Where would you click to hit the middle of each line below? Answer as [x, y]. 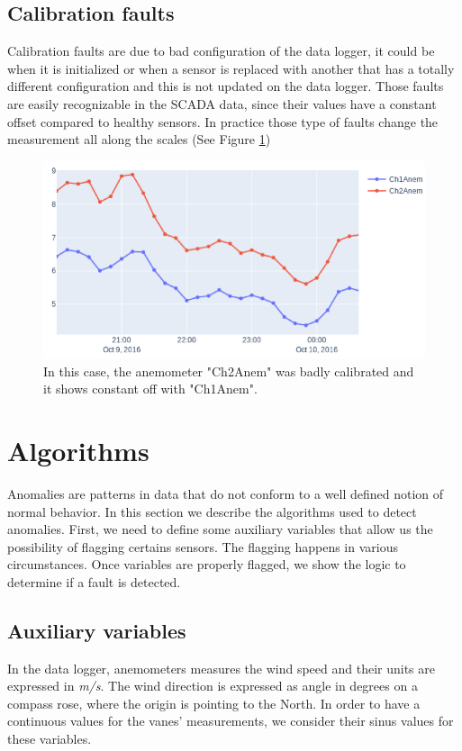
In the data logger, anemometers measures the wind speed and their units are [221, 668]
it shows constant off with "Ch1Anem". [150, 389]
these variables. [50, 739]
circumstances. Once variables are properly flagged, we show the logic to [207, 564]
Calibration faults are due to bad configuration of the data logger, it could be [221, 51]
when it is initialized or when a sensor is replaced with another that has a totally [231, 68]
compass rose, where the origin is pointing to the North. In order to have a [214, 703]
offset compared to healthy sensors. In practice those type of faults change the [223, 121]
